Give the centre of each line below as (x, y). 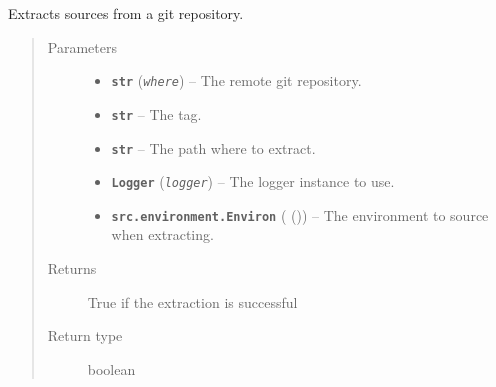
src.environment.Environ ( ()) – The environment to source (300, 214)
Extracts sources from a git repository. (126, 13)
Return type (85, 335)
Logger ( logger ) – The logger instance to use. (253, 181)
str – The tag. (156, 113)
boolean (111, 368)
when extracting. (162, 234)
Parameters (82, 46)
